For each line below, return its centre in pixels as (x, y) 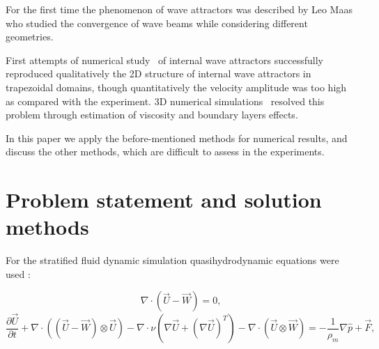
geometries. (30, 37)
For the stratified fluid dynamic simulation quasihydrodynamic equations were (172, 260)
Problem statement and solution (164, 200)
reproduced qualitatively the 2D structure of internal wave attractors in (158, 73)
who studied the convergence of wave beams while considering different (157, 23)
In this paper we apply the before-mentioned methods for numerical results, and (177, 138)
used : (18, 273)
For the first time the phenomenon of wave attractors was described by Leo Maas (179, 9)
